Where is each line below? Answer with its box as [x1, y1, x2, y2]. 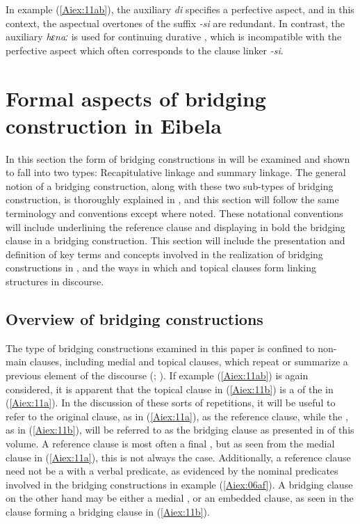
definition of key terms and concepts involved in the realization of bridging [6, 246, 323, 261]
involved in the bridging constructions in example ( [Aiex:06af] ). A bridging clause [6, 477, 353, 491]
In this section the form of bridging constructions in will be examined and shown [6, 151, 350, 166]
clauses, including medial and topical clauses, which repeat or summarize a [29, 354, 348, 369]
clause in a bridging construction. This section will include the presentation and [6, 233, 345, 248]
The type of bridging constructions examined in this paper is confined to [6, 340, 315, 355]
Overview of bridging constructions [6, 308, 263, 330]
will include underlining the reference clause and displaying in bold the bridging [6, 219, 345, 234]
